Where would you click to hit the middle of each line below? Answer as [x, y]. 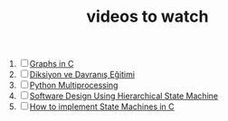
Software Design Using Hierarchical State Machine [124, 96]
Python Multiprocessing [74, 85]
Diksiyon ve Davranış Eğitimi [82, 75]
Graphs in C [52, 64]
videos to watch [147, 17]
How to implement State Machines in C [102, 107]
